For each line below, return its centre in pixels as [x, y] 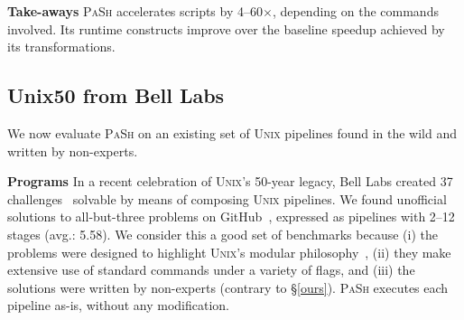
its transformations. [61, 47]
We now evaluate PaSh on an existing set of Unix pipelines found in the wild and [232, 132]
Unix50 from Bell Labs [116, 95]
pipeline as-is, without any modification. [118, 305]
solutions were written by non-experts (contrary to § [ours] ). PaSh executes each [228, 287]
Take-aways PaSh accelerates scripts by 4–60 [135, 11]
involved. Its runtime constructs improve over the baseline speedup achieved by [226, 28]
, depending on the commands [355, 11]
